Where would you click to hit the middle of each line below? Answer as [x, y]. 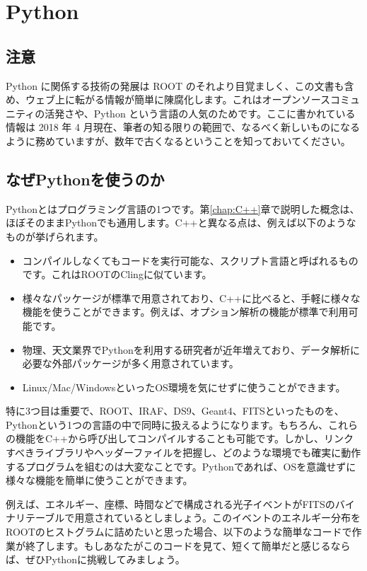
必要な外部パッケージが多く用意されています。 [130, 363]
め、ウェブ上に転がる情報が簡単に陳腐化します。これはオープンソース [168, 99]
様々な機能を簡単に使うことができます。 [99, 480]
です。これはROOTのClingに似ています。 [117, 274]
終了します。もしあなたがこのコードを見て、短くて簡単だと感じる [178, 545]
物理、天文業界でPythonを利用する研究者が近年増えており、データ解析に [191, 349]
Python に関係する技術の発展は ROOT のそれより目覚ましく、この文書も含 [180, 85]
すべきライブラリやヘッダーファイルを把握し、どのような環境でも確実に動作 [183, 452]
